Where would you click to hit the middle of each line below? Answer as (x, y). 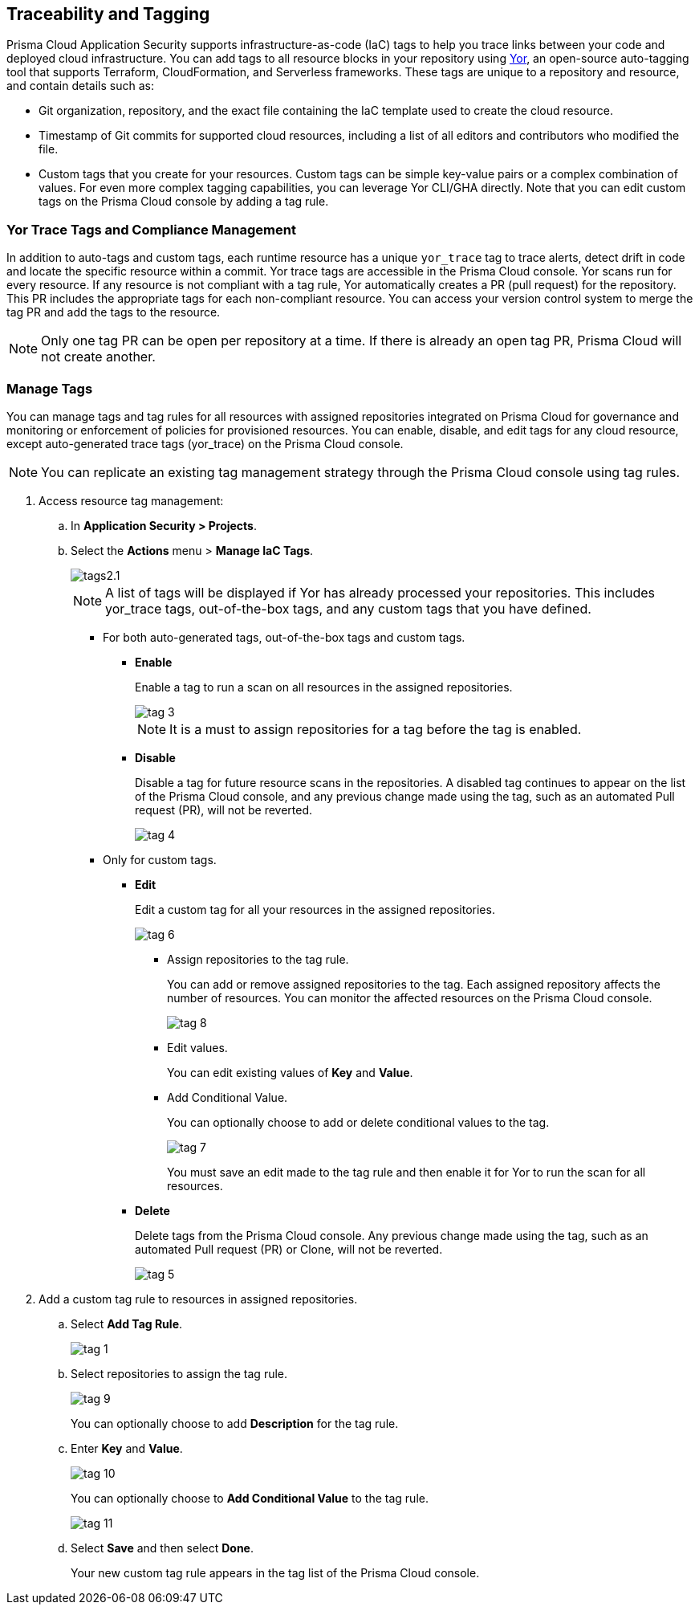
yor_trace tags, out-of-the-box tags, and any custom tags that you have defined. (348, 608)
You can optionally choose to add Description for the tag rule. (235, 1423)
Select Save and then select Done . (163, 1548)
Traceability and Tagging (108, 14)
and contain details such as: (80, 86)
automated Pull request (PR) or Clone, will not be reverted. (289, 1249)
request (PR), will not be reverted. (224, 810)
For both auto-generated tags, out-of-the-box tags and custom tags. (284, 637)
